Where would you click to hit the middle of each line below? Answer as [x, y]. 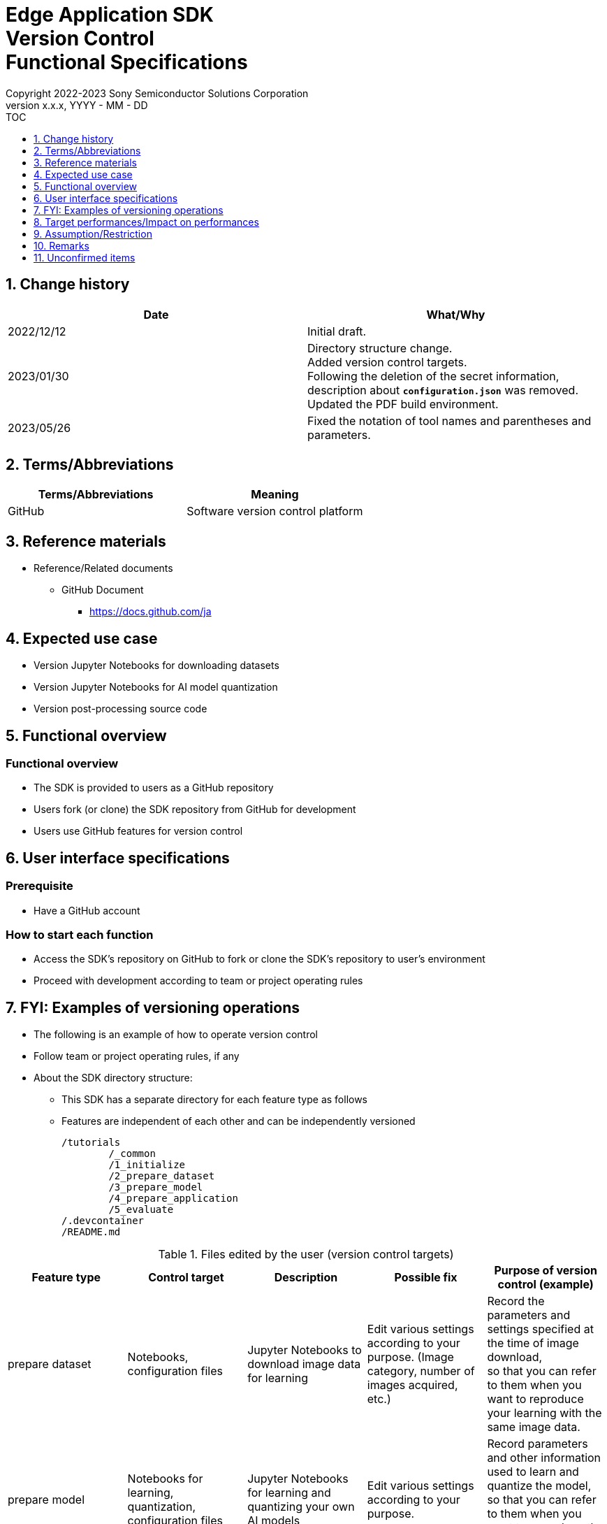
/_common [132, 1154]
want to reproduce [535, 1399]
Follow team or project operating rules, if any [137, 1056]
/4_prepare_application [173, 1199]
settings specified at [540, 1329]
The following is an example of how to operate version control [176, 1035]
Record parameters [537, 1444]
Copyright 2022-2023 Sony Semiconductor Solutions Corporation [157, 93]
